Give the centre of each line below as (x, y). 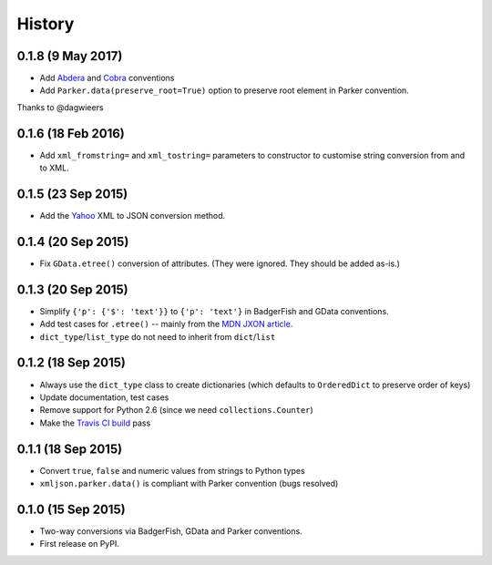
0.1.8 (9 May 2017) (70, 56)
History (46, 24)
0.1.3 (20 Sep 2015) (72, 289)
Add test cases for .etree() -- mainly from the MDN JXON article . (166, 324)
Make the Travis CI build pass (95, 423)
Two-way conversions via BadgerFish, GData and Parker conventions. (171, 531)
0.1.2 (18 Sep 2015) (72, 363)
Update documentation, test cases (104, 397)
